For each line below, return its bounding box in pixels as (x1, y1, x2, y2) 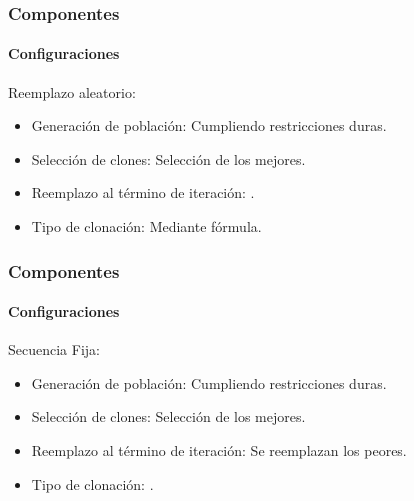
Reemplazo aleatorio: (8, 81, 136, 102)
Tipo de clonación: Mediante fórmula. (31, 216, 262, 237)
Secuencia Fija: (8, 339, 100, 360)
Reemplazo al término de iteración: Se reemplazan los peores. (31, 440, 407, 461)
